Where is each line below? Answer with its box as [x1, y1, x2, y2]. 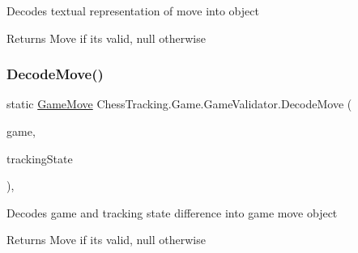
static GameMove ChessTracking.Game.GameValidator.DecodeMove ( [6, 95, 352, 112]
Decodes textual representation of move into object [6, 2, 259, 19]
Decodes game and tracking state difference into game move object [6, 204, 338, 221]
